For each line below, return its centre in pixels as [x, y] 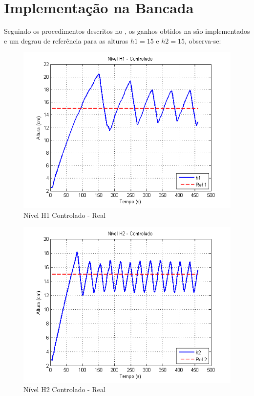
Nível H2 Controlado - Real [64, 389]
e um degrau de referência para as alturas [66, 40]
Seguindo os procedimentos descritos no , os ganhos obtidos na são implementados [127, 31]
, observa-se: [203, 40]
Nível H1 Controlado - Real [64, 215]
